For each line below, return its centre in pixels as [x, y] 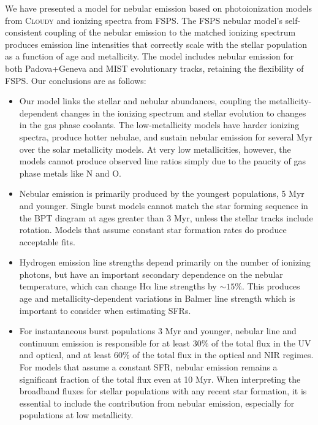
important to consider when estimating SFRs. [105, 310]
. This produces [271, 286]
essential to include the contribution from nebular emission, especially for [157, 403]
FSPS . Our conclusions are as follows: [76, 80]
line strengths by [185, 286]
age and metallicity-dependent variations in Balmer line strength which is [157, 298]
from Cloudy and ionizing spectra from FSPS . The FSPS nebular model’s [144, 20]
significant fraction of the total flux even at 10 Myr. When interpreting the [160, 379]
